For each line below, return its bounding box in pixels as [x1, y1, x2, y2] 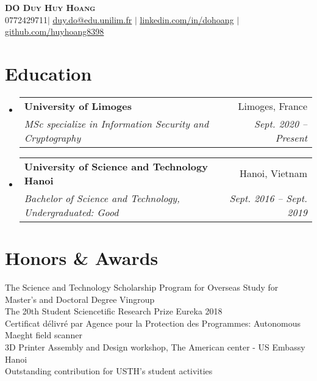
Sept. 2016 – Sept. [229, 191, 307, 205]
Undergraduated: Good [24, 205, 119, 219]
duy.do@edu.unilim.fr [52, 13, 132, 26]
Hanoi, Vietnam [239, 166, 307, 181]
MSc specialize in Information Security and [24, 116, 209, 131]
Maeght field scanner [5, 328, 82, 341]
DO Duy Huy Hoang [5, 1, 96, 13]
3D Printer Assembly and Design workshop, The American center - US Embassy [5, 341, 305, 353]
